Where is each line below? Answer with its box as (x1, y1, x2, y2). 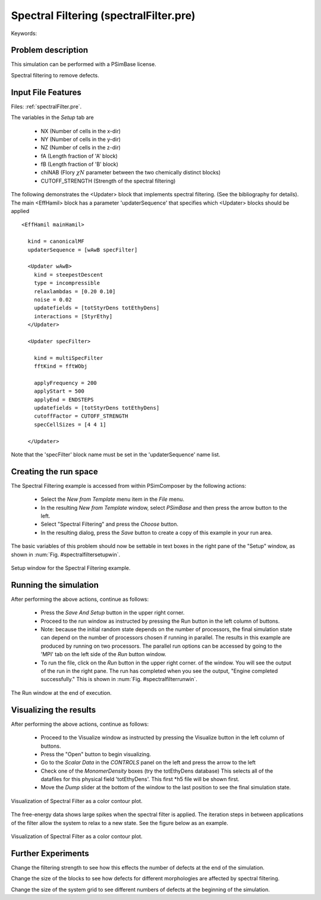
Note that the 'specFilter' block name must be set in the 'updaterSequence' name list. (11, 451, 221, 458)
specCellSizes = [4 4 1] (33, 421, 106, 428)
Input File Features (11, 87, 81, 98)
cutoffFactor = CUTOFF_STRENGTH (33, 413, 128, 419)
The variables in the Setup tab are (11, 114, 95, 121)
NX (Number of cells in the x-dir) (40, 127, 121, 134)
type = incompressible (33, 280, 100, 287)
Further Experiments (11, 848, 89, 858)
